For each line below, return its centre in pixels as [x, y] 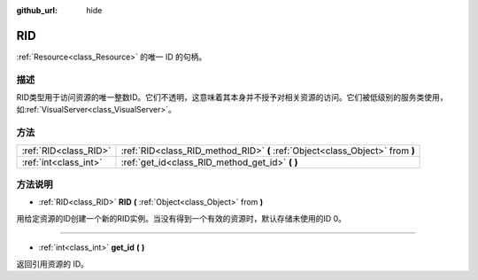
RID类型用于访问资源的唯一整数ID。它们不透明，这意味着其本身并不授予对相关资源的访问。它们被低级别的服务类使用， [232, 97]
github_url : [37, 10]
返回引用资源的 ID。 [52, 264]
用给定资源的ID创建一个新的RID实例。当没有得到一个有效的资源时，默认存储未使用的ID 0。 [181, 218]
